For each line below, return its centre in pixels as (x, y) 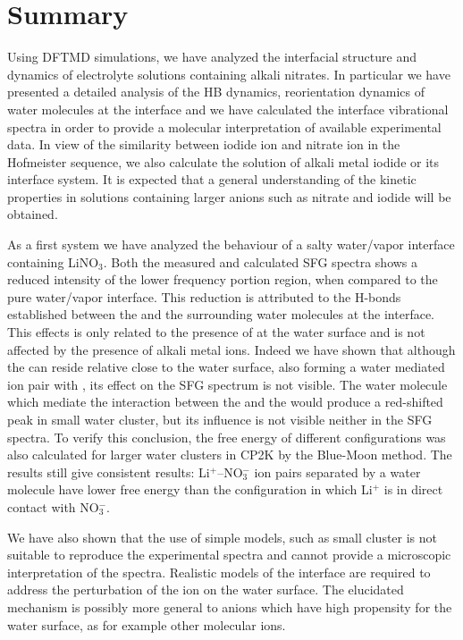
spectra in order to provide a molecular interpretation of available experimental (224, 126)
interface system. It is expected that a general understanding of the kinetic (212, 179)
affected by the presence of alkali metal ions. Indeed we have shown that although (231, 349)
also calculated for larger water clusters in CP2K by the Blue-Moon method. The (230, 455)
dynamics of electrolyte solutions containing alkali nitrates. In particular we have (229, 74)
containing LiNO (53, 261)
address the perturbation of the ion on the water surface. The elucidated (206, 589)
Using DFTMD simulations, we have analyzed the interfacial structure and (212, 57)
